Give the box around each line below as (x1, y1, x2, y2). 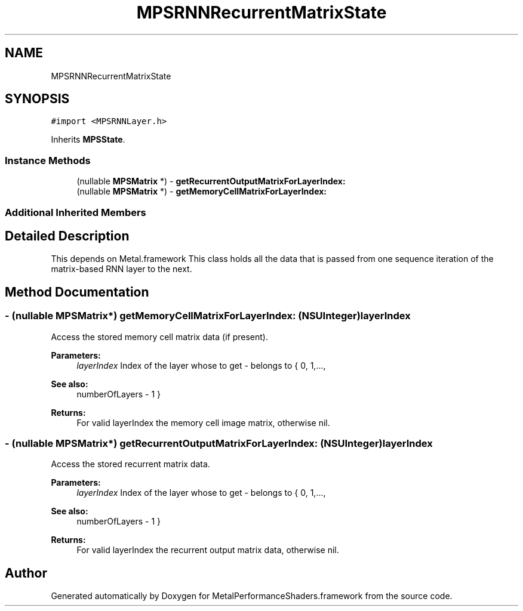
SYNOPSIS (5, 91, 70, 107)
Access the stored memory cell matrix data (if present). (51, 331, 268, 342)
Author (5, 565, 47, 581)
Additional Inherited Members (5, 206, 146, 218)
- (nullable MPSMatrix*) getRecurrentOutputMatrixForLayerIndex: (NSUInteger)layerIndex (5, 437, 433, 449)
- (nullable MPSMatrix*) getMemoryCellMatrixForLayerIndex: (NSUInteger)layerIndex (5, 310, 411, 322)
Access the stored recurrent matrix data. (51, 459, 210, 470)
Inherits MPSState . (51, 134, 125, 145)
